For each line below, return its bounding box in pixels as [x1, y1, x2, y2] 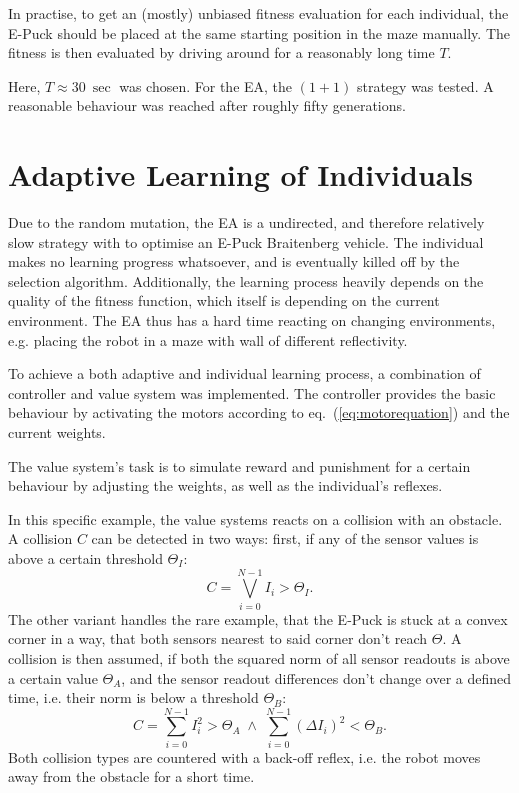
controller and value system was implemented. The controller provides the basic [8, 382, 496, 403]
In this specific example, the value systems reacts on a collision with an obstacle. [8, 508, 503, 529]
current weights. [8, 422, 106, 443]
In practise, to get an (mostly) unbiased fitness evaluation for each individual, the [8, 3, 509, 23]
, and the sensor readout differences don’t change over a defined [121, 667, 512, 688]
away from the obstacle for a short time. [8, 766, 255, 787]
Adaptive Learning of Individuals [8, 154, 474, 195]
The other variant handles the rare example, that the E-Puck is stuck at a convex [8, 608, 508, 629]
